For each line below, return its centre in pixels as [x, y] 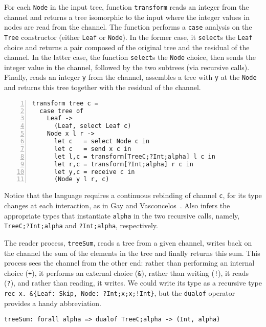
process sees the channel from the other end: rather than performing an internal [129, 263]
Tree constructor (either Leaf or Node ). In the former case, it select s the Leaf [128, 37]
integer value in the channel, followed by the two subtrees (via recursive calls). [127, 67]
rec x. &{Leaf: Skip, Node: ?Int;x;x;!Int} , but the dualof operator [120, 293]
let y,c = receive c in [94, 172]
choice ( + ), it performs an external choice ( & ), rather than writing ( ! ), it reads [127, 272]
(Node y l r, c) [82, 179]
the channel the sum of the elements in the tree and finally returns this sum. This [132, 253]
